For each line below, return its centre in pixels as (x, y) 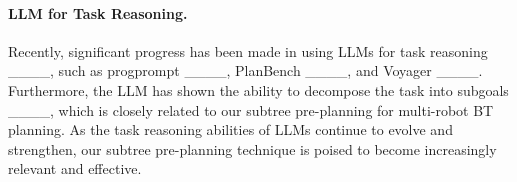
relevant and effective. (75, 168)
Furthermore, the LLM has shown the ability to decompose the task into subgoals (258, 89)
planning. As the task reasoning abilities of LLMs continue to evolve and (230, 129)
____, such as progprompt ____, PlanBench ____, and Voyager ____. (245, 70)
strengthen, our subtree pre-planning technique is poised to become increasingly (252, 148)
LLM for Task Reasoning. (98, 12)
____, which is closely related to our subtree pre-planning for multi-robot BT (251, 109)
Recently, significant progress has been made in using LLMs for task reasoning (248, 50)
